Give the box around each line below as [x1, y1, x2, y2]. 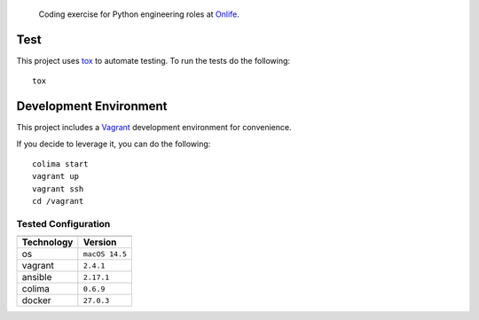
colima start [32, 159, 89, 168]
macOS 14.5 [82, 249, 128, 259]
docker [21, 294, 52, 307]
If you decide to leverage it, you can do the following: [16, 138, 211, 149]
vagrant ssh [32, 183, 84, 194]
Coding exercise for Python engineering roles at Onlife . [38, 9, 239, 20]
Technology [21, 236, 74, 248]
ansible [21, 271, 52, 284]
